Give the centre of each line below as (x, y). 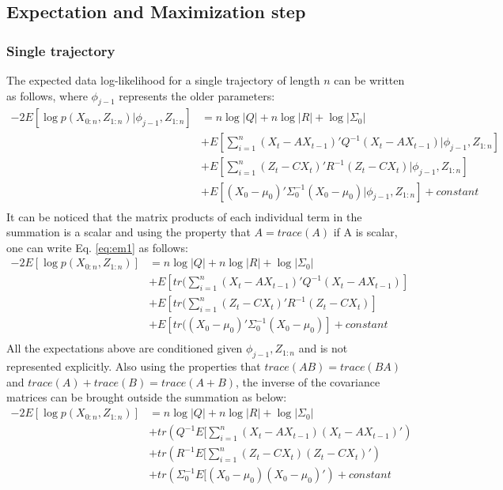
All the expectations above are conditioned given (125, 348)
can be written (369, 80)
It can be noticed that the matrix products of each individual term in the (184, 216)
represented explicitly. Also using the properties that (134, 366)
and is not (323, 348)
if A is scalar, (365, 232)
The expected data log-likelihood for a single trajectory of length (163, 80)
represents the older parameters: (197, 95)
